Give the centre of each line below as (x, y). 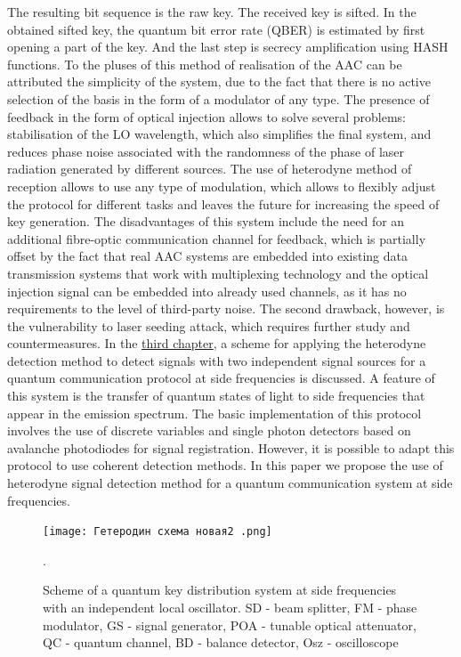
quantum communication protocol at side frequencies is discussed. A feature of (221, 378)
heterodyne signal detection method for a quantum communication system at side (230, 483)
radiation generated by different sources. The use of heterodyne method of (210, 169)
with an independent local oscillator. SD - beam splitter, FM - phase (230, 608)
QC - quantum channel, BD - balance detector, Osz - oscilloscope (221, 642)
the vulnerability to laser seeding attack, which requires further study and (209, 325)
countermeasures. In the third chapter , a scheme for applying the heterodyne (217, 343)
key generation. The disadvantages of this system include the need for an (206, 221)
